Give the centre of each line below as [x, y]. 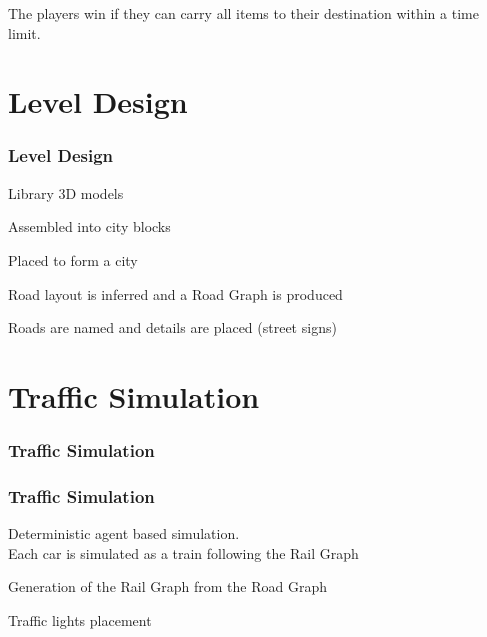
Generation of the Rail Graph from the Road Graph [167, 586]
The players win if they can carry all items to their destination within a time [243, 13]
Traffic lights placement [80, 619]
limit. [24, 32]
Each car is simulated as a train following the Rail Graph [183, 552]
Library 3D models [66, 192]
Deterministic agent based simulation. [124, 533]
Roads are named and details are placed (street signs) [172, 327]
